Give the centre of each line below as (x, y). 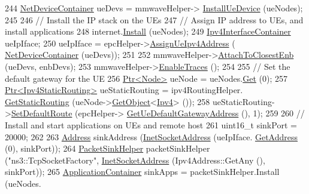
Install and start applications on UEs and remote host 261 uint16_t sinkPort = (151, 124)
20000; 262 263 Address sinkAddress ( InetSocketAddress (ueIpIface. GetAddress (152, 136)
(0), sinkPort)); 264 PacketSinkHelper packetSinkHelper (107, 148)
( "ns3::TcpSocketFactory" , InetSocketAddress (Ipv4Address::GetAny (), (135, 160)
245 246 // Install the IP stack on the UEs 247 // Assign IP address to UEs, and (154, 19)
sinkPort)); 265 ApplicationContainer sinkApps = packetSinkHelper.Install (142, 172)
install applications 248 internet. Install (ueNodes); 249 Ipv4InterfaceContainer (148, 31)
